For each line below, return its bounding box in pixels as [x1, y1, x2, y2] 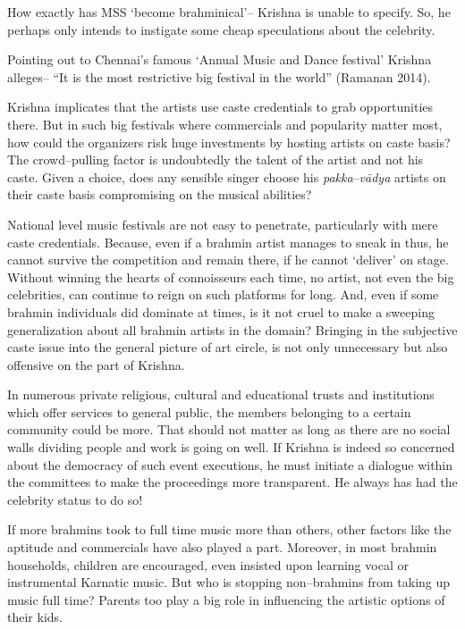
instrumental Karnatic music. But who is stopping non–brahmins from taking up [7, 573, 451, 591]
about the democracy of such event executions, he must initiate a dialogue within [7, 455, 453, 474]
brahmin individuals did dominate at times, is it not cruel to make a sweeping [7, 302, 435, 321]
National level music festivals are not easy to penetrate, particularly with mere [7, 214, 438, 233]
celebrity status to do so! [7, 490, 143, 508]
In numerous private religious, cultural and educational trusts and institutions [7, 385, 435, 404]
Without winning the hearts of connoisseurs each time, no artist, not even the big [7, 267, 454, 286]
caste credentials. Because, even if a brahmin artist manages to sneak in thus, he [7, 232, 449, 251]
